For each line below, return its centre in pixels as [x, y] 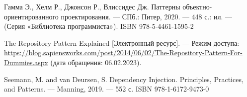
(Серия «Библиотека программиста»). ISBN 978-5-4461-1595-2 [99, 26]
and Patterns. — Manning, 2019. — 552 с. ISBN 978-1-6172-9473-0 [107, 89]
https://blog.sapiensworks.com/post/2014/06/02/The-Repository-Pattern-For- [123, 52]
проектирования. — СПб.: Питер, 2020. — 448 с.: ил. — [146, 16]
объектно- [197, 6]
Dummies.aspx [26, 62]
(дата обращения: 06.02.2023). [96, 62]
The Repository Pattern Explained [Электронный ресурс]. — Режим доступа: [122, 43]
